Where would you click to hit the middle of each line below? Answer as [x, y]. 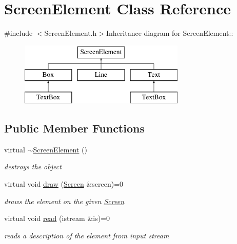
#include [18, 33]
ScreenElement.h [71, 33]
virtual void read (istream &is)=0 [57, 218]
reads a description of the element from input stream [87, 235]
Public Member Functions [74, 128]
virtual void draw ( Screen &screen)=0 [64, 184]
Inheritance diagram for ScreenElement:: [170, 33]
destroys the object [33, 167]
